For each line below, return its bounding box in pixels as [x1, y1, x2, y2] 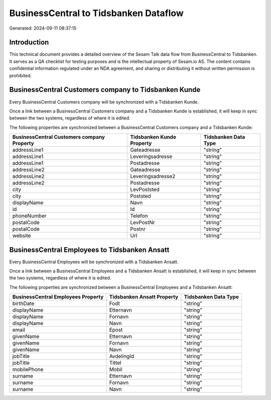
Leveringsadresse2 [130, 173, 176, 180]
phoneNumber [12, 213, 47, 220]
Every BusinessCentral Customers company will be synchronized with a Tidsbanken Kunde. [9, 98, 199, 105]
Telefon [130, 213, 148, 220]
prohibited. [9, 72, 32, 78]
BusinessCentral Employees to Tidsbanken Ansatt [9, 245, 170, 254]
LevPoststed [130, 186, 160, 193]
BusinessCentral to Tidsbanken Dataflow [9, 8, 184, 19]
